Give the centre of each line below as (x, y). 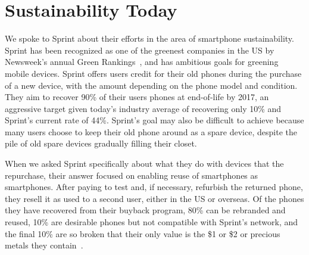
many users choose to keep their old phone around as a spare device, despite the (151, 131)
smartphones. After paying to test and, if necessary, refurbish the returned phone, (154, 187)
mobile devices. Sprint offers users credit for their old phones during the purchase (153, 73)
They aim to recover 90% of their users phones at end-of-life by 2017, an (137, 97)
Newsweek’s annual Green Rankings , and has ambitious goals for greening (142, 62)
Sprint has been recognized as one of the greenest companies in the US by (140, 50)
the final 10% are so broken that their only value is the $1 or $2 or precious (143, 233)
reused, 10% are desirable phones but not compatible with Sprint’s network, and (152, 222)
